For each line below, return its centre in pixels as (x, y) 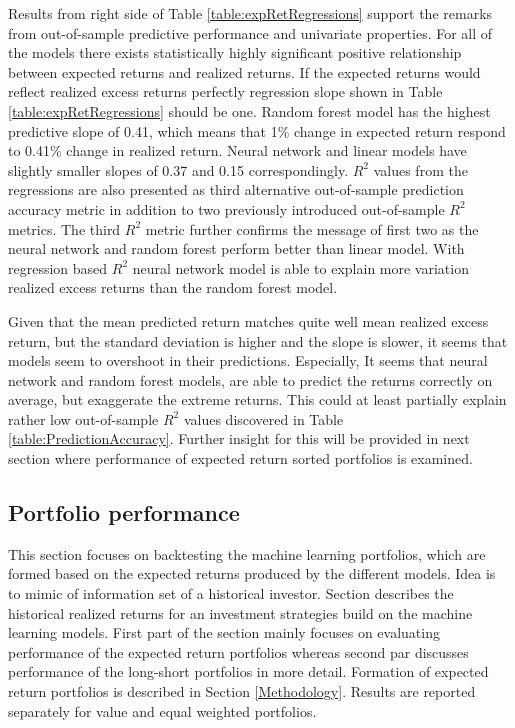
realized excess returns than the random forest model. (173, 287)
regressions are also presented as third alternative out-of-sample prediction (236, 189)
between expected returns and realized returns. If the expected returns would (244, 71)
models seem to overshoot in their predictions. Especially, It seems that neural (248, 360)
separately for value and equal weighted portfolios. (162, 710)
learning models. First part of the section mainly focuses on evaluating (224, 632)
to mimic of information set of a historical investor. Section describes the (231, 593)
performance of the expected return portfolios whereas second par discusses (238, 651)
